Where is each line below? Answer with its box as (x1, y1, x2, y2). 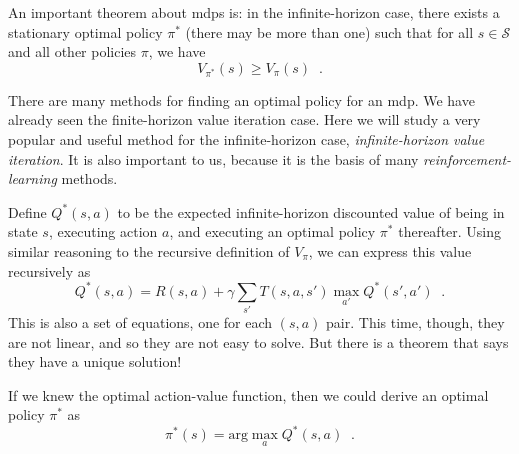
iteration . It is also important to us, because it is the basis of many (8, 148, 419, 169)
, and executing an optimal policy (169, 221, 376, 242)
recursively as (8, 260, 91, 281)
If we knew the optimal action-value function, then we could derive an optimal (8, 384, 489, 405)
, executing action (48, 221, 158, 242)
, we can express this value (308, 240, 472, 261)
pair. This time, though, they (326, 311, 505, 332)
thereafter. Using (398, 221, 502, 242)
